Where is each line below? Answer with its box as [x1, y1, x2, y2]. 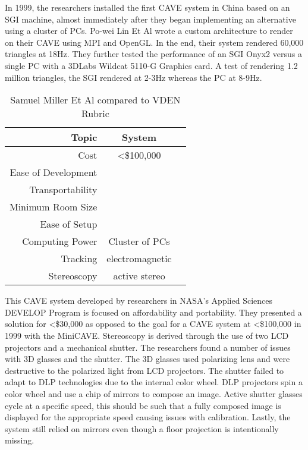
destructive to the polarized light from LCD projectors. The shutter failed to [5, 364, 284, 376]
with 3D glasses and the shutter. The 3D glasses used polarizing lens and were [5, 353, 290, 365]
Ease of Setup [40, 217, 98, 231]
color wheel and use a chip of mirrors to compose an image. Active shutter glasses [5, 387, 303, 399]
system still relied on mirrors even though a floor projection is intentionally [5, 422, 279, 435]
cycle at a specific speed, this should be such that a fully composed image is [5, 399, 281, 411]
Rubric [81, 106, 109, 121]
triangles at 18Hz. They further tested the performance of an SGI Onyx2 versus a [5, 48, 302, 60]
